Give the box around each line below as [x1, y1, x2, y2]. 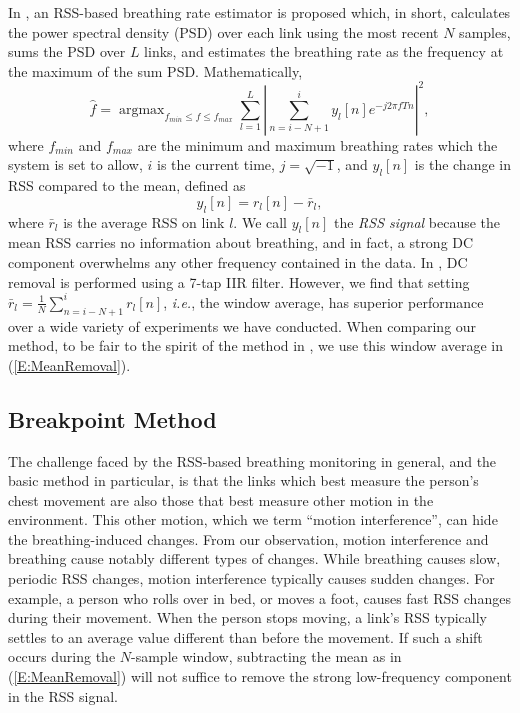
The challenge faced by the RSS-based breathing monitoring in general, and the [8, 450, 497, 471]
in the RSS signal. [8, 685, 118, 706]
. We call [233, 211, 288, 232]
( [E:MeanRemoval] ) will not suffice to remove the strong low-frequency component [8, 666, 512, 687]
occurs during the [8, 646, 116, 667]
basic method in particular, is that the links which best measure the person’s [8, 470, 479, 491]
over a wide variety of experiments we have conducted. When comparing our [8, 315, 477, 336]
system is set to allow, [8, 154, 143, 175]
